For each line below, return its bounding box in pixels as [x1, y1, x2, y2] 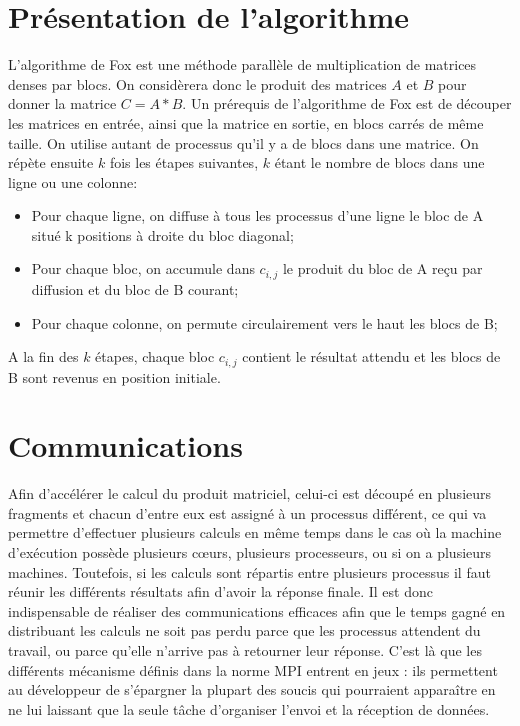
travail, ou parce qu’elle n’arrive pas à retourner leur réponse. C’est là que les [8, 640, 482, 661]
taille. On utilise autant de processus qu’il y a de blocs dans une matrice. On [8, 132, 479, 153]
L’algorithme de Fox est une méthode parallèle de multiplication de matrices [8, 54, 477, 75]
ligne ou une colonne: [8, 171, 138, 192]
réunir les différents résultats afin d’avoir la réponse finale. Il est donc [8, 581, 433, 602]
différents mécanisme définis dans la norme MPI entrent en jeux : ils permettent [8, 659, 498, 680]
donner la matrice [8, 93, 117, 114]
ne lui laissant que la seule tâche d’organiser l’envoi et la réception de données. [8, 698, 490, 719]
